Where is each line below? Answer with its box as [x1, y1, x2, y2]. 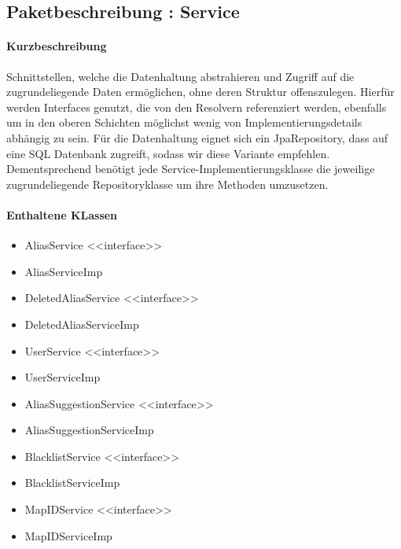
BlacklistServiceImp [24, 474, 120, 491]
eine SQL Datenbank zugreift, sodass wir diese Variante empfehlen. [6, 145, 330, 161]
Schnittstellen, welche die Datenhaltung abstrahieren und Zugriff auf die [6, 68, 355, 84]
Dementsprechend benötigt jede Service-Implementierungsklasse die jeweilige [6, 160, 375, 177]
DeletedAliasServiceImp [24, 315, 139, 332]
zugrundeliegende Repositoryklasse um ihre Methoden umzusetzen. [6, 175, 329, 192]
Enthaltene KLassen [6, 206, 118, 223]
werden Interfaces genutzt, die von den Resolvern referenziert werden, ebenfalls [6, 98, 387, 115]
